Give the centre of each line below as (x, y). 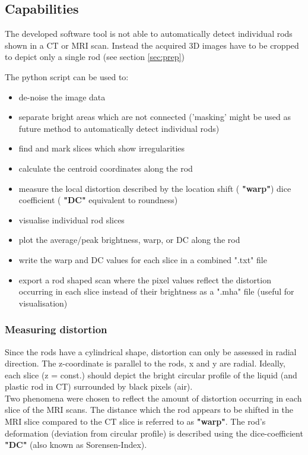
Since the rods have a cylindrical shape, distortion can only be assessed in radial (151, 351)
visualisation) (43, 303)
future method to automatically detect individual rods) (119, 128)
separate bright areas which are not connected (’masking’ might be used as (155, 117)
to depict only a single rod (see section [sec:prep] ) (95, 57)
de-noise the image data (62, 97)
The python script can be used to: (67, 76)
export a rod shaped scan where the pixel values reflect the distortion (145, 279)
